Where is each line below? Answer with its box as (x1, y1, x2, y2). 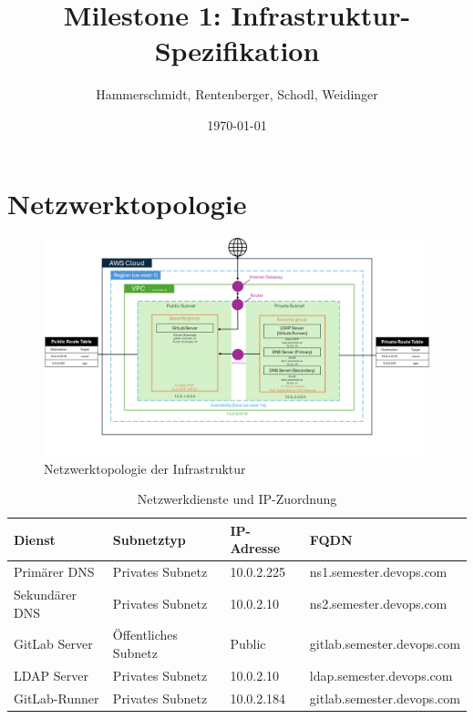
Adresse (230, 539, 281, 558)
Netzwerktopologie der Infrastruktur (44, 458, 246, 478)
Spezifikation (154, 32, 320, 69)
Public (230, 634, 266, 653)
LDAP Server (14, 665, 88, 684)
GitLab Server (14, 634, 93, 653)
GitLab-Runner (14, 688, 99, 707)
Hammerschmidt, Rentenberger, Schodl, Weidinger (96, 85, 378, 104)
